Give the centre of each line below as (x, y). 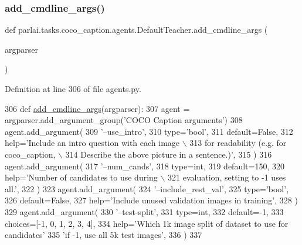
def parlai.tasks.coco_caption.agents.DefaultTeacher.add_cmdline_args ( (136, 30)
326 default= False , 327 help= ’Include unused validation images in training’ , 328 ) (151, 200)
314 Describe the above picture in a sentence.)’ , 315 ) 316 (169, 154)
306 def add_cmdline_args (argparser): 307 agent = (97, 108)
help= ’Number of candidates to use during (81, 177)
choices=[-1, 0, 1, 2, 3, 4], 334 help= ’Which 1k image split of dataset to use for (147, 223)
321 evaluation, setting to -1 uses (227, 177)
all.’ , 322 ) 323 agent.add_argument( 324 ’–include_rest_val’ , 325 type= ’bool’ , (147, 188)
